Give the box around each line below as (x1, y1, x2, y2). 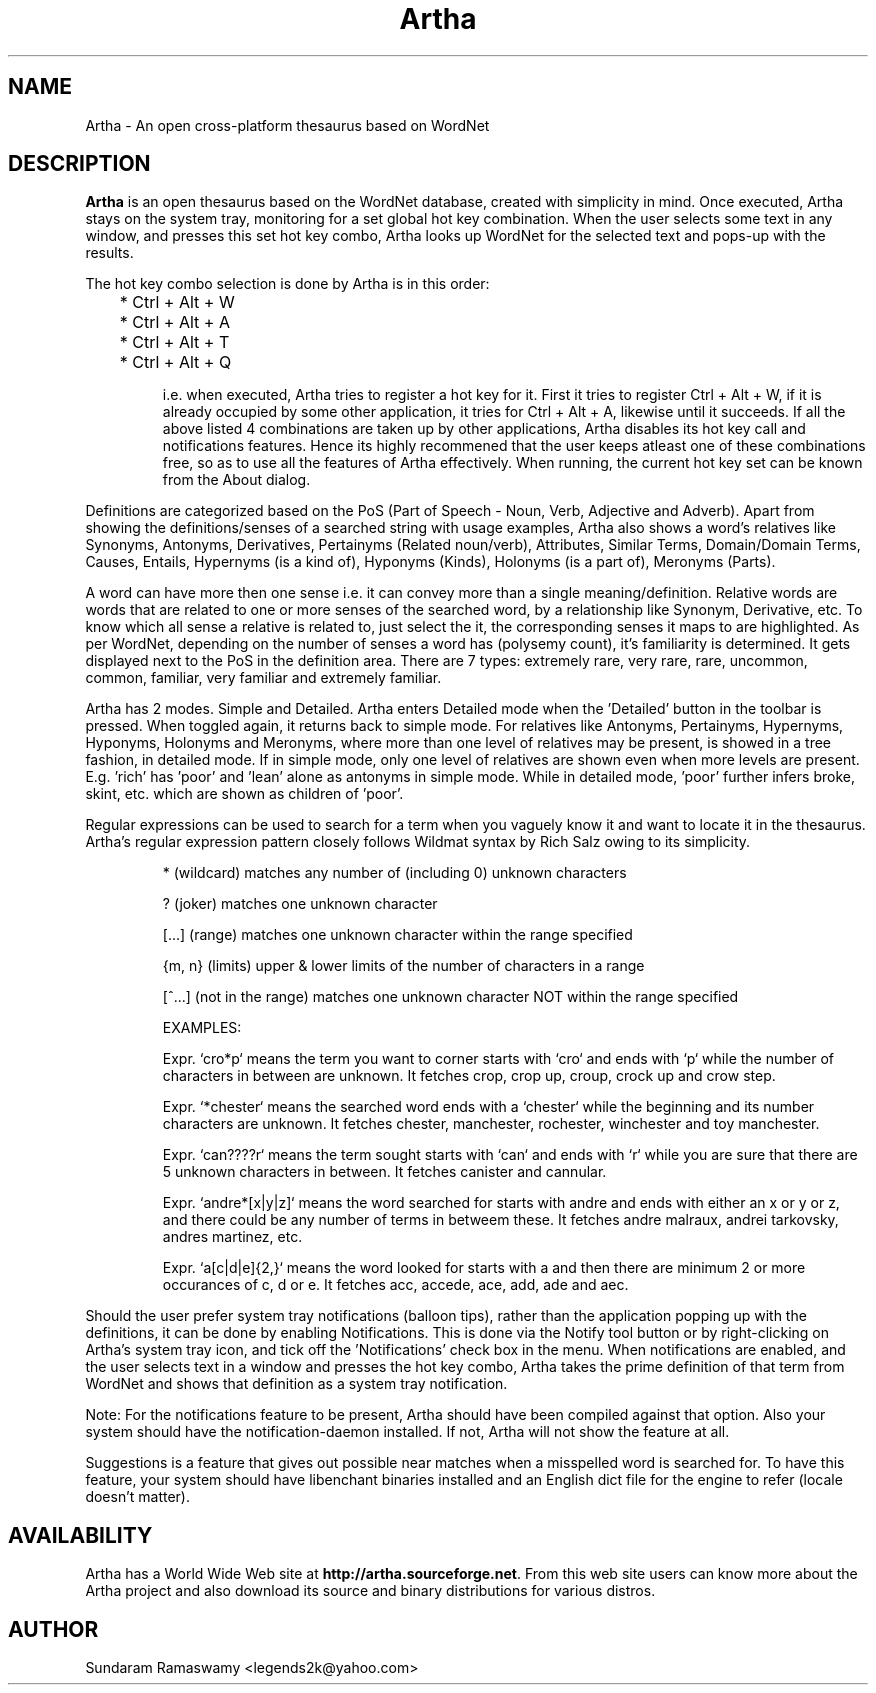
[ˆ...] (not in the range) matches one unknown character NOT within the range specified (162, 988, 739, 1006)
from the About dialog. (162, 471, 311, 489)
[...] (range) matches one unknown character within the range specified (162, 926, 633, 944)
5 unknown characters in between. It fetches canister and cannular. (162, 1163, 607, 1181)
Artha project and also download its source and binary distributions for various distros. (85, 1582, 656, 1600)
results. (85, 244, 134, 262)
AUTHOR (8, 1616, 99, 1642)
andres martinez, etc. (162, 1228, 303, 1246)
